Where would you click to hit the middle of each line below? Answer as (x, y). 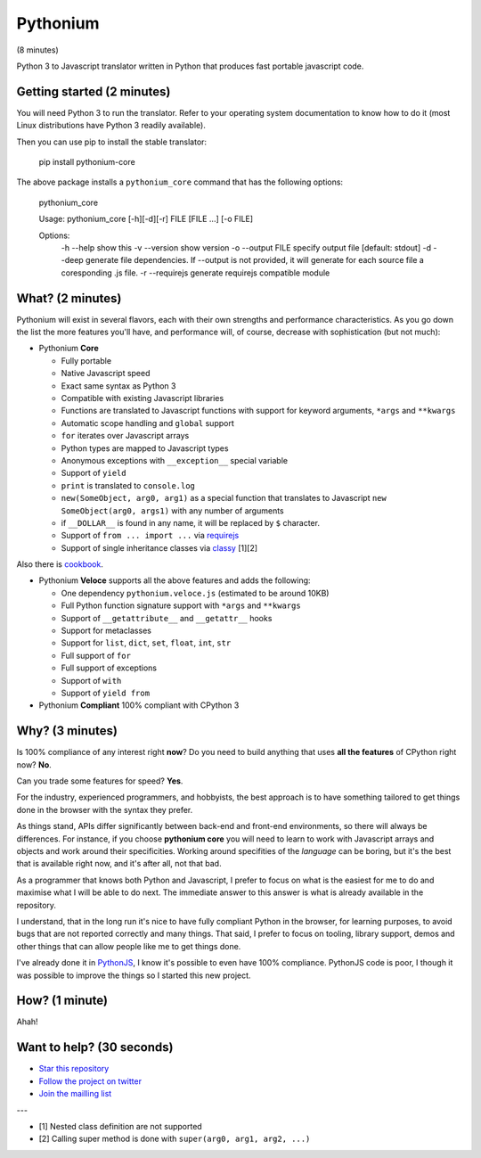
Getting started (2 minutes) (94, 91)
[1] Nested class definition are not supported (120, 1126)
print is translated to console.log (128, 485)
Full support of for (96, 655)
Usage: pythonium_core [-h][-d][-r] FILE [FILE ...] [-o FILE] (146, 219)
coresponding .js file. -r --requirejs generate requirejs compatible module (196, 273)
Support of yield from (106, 693)
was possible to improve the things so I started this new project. (134, 975)
